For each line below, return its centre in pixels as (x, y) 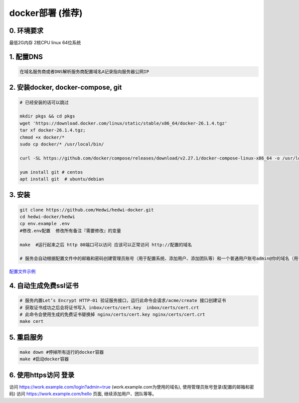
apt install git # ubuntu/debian (62, 179)
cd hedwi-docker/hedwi (47, 216)
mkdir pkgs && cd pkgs (47, 116)
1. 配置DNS (26, 57)
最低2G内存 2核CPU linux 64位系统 (45, 43)
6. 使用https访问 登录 (42, 375)
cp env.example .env (45, 224)
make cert (32, 322)
